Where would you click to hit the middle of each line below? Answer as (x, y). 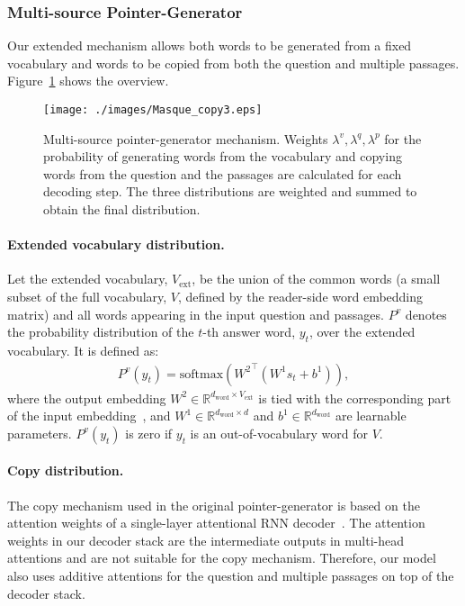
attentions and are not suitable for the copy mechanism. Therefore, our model (222, 558)
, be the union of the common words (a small (316, 279)
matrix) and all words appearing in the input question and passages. (196, 314)
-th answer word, (249, 332)
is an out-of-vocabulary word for (279, 433)
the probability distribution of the (101, 332)
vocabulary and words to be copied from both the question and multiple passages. (233, 63)
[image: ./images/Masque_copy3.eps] (153, 110)
